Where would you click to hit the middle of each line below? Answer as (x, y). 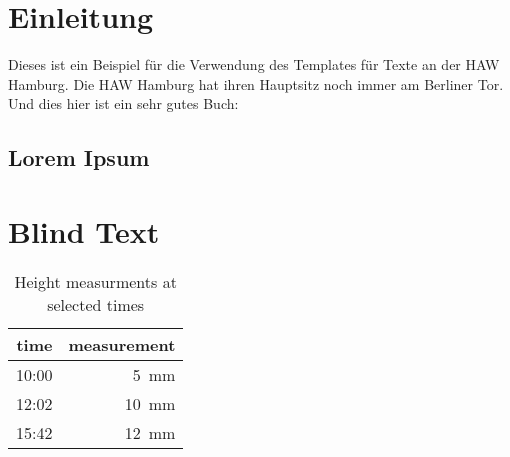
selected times (96, 304)
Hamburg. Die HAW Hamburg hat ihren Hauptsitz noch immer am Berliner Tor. (256, 83)
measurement (122, 344)
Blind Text (84, 230)
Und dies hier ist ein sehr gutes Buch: (123, 103)
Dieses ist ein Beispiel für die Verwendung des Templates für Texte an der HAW (254, 64)
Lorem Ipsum (79, 157)
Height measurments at (95, 281)
